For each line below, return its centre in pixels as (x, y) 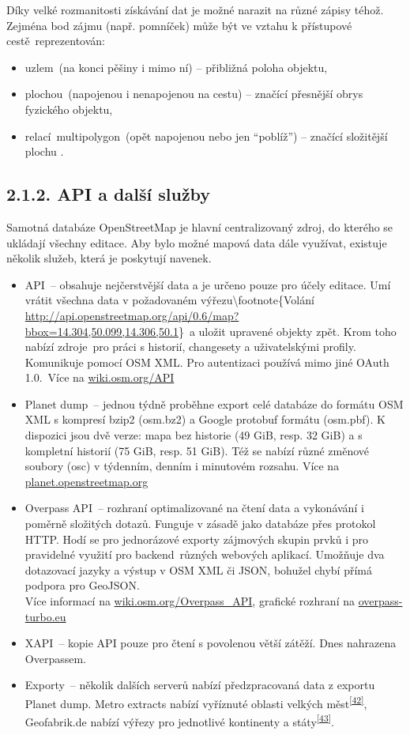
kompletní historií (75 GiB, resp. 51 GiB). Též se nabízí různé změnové (197, 450)
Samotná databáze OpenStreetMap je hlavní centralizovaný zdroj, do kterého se (200, 226)
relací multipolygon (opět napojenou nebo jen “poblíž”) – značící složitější (206, 136)
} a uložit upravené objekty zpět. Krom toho (287, 331)
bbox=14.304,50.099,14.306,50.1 (102, 331)
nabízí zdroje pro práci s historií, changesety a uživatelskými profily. (190, 347)
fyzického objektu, (69, 109)
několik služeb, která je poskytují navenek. (109, 258)
